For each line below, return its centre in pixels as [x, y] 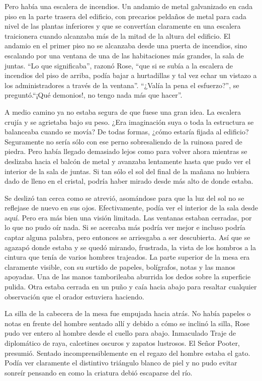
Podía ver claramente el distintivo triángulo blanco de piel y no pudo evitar [121, 363]
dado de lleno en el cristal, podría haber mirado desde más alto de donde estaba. [129, 181]
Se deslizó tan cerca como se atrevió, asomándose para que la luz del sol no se [124, 198]
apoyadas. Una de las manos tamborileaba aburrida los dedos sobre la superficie [128, 277]
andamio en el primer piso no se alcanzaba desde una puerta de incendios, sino [126, 46]
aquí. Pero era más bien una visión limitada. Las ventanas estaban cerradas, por [128, 217]
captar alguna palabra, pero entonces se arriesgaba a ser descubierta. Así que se [127, 237]
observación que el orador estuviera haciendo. [74, 296]
